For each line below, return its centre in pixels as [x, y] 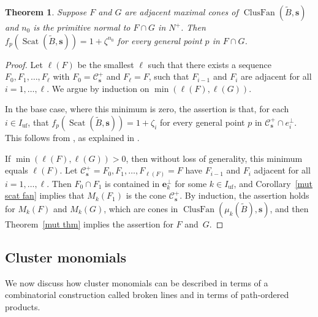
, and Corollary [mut [273, 183]
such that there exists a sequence [210, 64]
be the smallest [106, 64]
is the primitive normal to [82, 27]
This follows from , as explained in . [72, 137]
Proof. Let [24, 64]
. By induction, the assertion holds [244, 195]
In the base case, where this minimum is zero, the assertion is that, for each [147, 109]
